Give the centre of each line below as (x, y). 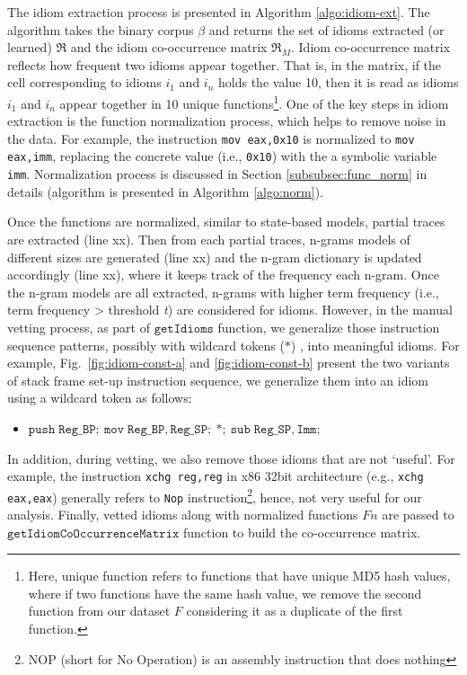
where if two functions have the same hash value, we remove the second (225, 593)
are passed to (418, 515)
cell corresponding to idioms (84, 82)
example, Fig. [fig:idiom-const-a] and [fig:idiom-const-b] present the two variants (229, 363)
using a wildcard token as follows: (100, 398)
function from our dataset (99, 611)
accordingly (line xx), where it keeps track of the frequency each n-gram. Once (223, 275)
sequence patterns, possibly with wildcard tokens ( (146, 345)
